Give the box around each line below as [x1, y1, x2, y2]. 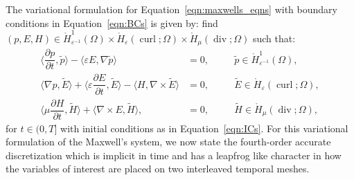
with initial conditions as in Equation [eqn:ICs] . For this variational [60, 120, 348, 135]
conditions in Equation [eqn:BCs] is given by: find [6, 15, 218, 30]
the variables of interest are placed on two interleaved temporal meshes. [6, 161, 310, 176]
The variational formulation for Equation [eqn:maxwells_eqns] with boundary [6, 2, 337, 16]
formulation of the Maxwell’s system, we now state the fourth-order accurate [6, 134, 331, 149]
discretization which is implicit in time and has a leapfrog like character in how [6, 147, 342, 162]
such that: [252, 30, 296, 45]
